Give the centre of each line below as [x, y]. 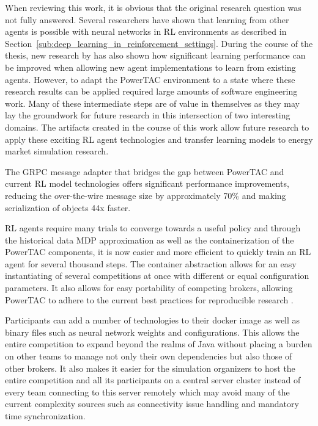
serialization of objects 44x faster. [68, 207]
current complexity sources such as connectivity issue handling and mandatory [152, 404]
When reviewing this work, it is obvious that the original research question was [153, 7]
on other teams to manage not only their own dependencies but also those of [149, 356]
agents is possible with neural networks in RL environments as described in [146, 31]
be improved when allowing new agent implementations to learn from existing [150, 67]
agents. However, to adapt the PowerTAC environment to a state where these [150, 79]
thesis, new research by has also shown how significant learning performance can [155, 55]
